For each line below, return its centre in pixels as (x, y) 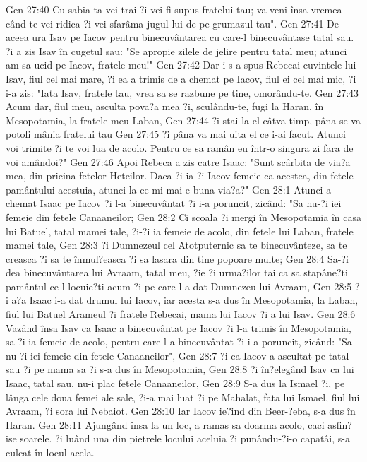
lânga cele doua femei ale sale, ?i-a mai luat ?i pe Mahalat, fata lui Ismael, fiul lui (183, 397)
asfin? (340, 424)
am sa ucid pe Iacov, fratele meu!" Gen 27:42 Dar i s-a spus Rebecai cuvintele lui (181, 65)
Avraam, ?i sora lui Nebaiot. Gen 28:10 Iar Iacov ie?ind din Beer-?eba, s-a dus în (181, 411)
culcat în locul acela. (50, 452)
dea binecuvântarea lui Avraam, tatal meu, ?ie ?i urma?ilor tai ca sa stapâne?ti (177, 272)
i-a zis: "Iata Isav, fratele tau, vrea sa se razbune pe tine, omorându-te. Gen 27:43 (182, 92)
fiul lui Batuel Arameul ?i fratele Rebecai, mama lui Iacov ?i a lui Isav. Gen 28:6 (181, 314)
